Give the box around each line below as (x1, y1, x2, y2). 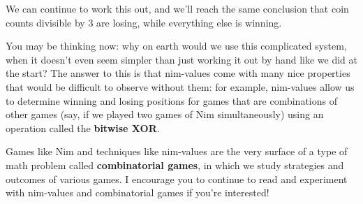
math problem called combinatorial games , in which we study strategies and (6, 157, 344, 172)
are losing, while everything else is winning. (96, 15, 282, 29)
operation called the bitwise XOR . (6, 120, 160, 135)
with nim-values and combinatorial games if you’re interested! (6, 185, 269, 200)
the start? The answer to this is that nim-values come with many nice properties (6, 66, 350, 80)
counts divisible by (6, 15, 85, 29)
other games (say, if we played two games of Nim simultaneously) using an (6, 107, 324, 122)
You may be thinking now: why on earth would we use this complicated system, (6, 38, 347, 53)
